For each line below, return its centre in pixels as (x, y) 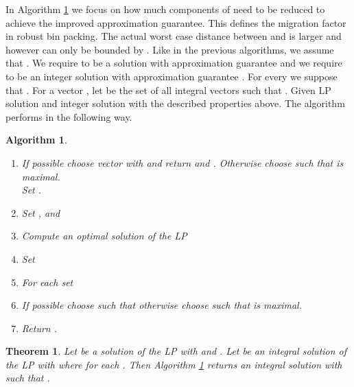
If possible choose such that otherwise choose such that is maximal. (162, 305)
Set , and (41, 212)
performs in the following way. (69, 116)
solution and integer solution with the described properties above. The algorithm (175, 103)
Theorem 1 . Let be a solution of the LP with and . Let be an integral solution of (176, 351)
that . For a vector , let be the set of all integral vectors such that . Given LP (168, 90)
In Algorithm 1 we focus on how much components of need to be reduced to (165, 9)
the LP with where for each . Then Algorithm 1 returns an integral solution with (174, 364)
